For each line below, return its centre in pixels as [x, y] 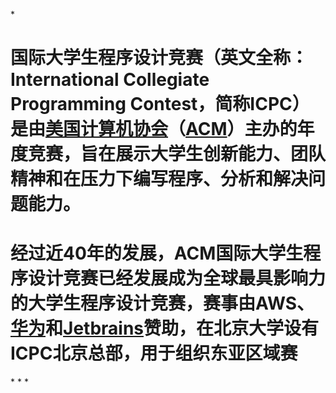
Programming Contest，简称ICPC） [160, 104]
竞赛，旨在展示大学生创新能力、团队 [177, 154]
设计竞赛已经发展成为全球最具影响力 [177, 278]
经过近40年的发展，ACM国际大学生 [157, 253]
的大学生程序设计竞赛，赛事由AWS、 [162, 303]
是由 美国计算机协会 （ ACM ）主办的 [154, 129]
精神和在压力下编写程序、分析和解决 [159, 179]
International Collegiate [110, 80]
